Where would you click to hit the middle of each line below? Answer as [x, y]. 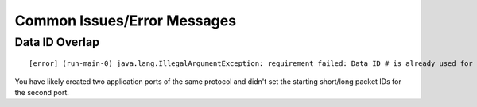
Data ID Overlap [57, 42]
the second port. [42, 92]
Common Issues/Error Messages [126, 21]
